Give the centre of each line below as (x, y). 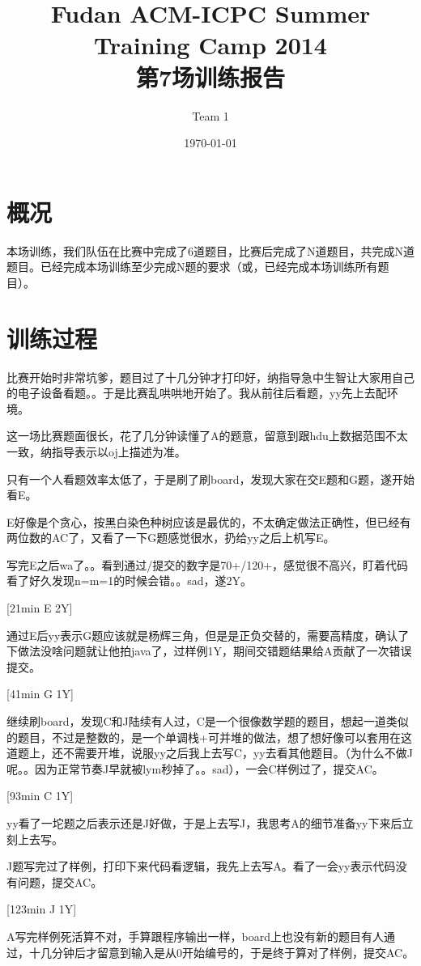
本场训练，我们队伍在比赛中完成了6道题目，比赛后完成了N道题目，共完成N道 (210, 250)
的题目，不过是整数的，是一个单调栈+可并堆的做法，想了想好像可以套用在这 (209, 737)
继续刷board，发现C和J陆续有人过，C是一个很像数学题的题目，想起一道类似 (208, 721)
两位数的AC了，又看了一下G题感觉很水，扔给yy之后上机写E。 (171, 538)
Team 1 (210, 115)
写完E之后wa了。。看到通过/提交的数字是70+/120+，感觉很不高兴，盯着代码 (208, 564)
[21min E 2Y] (40, 608)
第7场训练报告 (210, 76)
